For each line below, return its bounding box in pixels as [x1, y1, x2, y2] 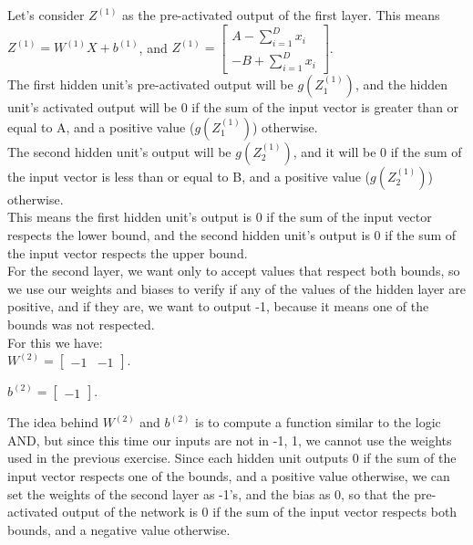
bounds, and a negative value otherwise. [7, 519, 231, 539]
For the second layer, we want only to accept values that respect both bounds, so [7, 261, 460, 280]
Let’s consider [7, 5, 85, 24]
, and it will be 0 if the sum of [293, 141, 462, 161]
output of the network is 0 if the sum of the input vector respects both [62, 502, 458, 521]
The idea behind [7, 413, 98, 432]
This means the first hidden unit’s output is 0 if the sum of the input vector [7, 207, 432, 226]
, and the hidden [355, 75, 448, 94]
